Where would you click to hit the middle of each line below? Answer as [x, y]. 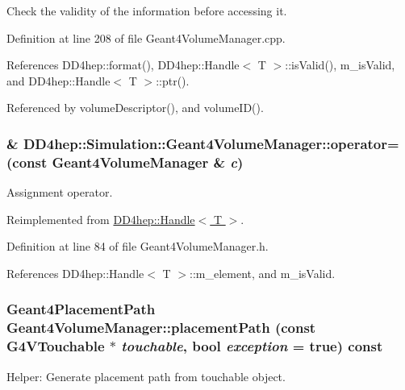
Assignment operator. [60, 192]
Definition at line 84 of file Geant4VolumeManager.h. [138, 246]
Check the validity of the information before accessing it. [147, 10]
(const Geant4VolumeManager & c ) [125, 162]
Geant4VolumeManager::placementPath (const [161, 328]
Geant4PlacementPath [81, 309]
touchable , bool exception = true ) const [252, 346]
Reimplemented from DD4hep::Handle [101, 219]
